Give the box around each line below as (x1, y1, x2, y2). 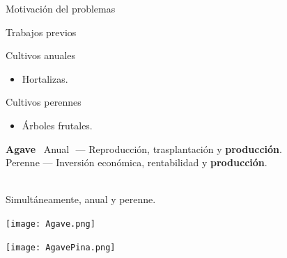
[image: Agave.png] (6, 218, 95, 229)
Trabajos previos (6, 24, 77, 39)
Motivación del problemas (6, 1, 116, 15)
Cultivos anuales (6, 48, 76, 63)
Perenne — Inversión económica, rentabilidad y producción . (6, 155, 267, 170)
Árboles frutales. (22, 118, 93, 132)
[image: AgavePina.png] (6, 242, 116, 252)
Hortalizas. (22, 71, 68, 86)
